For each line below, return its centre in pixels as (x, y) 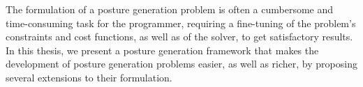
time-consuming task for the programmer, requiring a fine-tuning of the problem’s (181, 23)
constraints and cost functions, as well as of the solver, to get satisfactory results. (179, 37)
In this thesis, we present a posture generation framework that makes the (162, 50)
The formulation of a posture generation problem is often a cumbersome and (170, 9)
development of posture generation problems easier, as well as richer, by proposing (181, 64)
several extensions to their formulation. (89, 77)
